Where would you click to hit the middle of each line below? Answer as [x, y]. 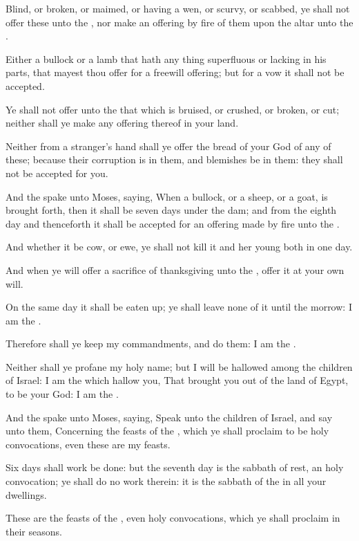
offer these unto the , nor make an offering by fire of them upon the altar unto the [179, 22]
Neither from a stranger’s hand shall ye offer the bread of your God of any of [168, 146]
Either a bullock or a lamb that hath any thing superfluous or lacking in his [166, 58]
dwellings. [26, 494]
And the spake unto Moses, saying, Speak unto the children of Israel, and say [169, 417]
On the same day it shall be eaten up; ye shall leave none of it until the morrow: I [179, 307]
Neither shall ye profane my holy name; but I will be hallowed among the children [179, 366]
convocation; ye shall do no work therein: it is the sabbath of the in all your [166, 481]
